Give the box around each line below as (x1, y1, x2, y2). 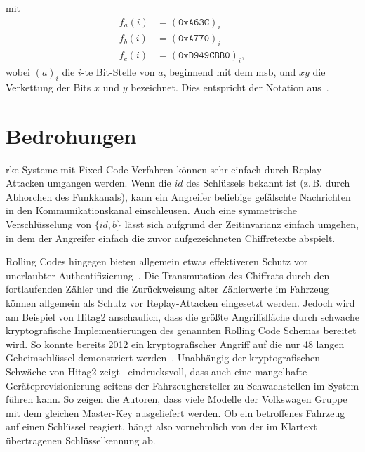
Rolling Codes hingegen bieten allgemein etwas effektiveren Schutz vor (6, 254, 308, 269)
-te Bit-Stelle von (81, 65, 155, 79)
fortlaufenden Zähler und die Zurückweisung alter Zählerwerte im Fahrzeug (6, 281, 329, 296)
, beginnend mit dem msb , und (163, 65, 296, 79)
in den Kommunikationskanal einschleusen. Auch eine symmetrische (6, 203, 297, 218)
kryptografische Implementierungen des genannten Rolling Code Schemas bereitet (6, 323, 357, 338)
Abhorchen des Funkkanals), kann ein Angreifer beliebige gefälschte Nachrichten (6, 189, 351, 204)
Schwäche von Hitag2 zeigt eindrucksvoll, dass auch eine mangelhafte (6, 364, 307, 378)
